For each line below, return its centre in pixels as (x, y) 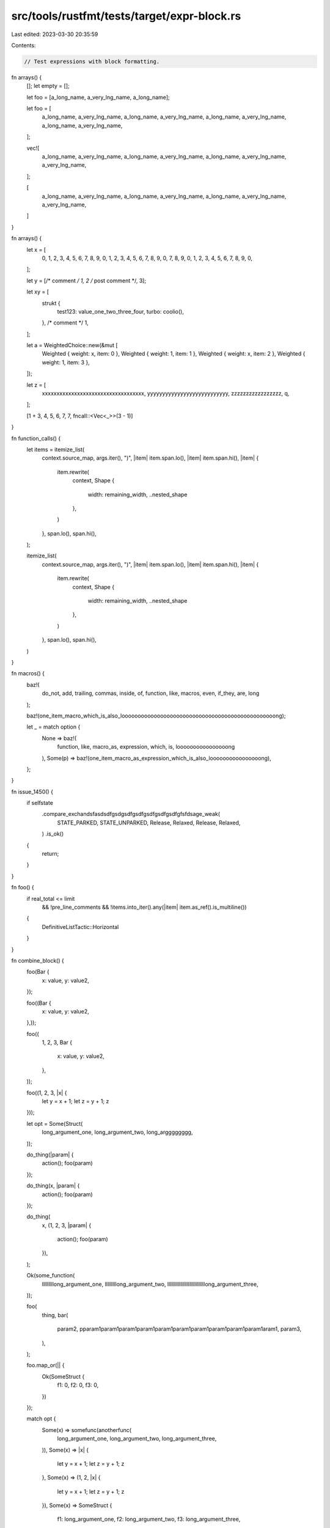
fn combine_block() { (38, 960)
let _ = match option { (53, 727)
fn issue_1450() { (32, 792)
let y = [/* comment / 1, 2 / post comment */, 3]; (86, 281)
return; (50, 854)
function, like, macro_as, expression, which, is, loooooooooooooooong (146, 747)
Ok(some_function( (51, 1276)
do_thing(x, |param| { (53, 1186)
